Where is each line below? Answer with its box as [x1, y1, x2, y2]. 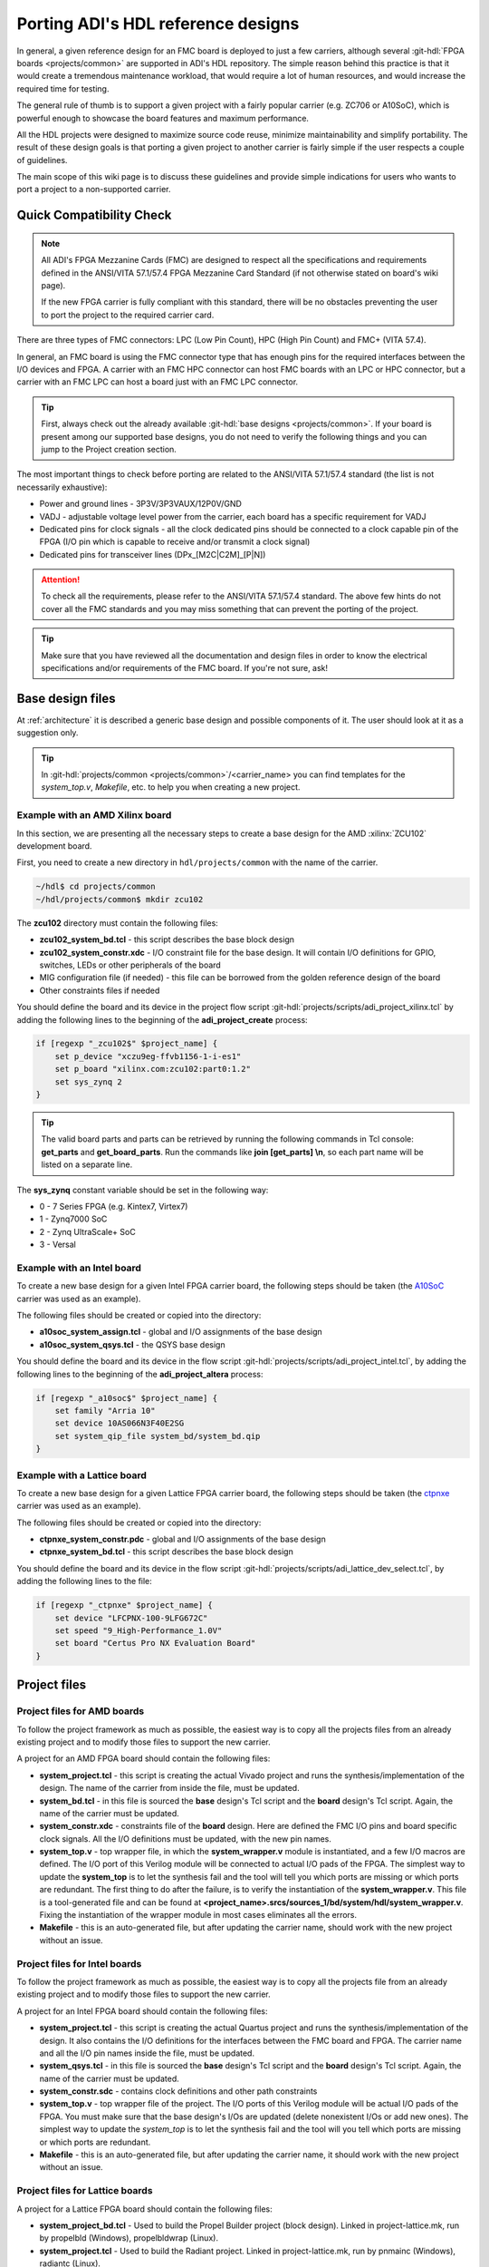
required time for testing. [16, 83, 110, 94]
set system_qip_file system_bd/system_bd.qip [54, 1431, 261, 1441]
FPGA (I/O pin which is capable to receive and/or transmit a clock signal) [39, 536, 311, 548]
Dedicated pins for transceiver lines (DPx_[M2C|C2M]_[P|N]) [39, 549, 266, 559]
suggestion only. [16, 727, 79, 738]
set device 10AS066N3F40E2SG [54, 1418, 185, 1428]
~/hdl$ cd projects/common [35, 881, 156, 892]
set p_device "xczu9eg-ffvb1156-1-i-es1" [54, 1051, 242, 1061]
